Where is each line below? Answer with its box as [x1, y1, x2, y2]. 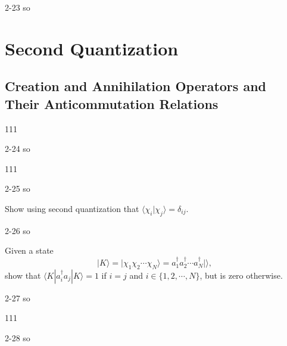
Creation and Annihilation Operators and [5, 77, 266, 95]
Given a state [5, 244, 54, 257]
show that [5, 269, 41, 281]
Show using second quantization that [5, 202, 139, 214]
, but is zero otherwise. [199, 269, 283, 281]
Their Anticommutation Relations [5, 94, 219, 113]
